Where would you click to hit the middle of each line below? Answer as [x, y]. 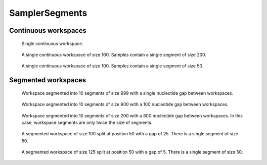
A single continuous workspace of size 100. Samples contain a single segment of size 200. [114, 55]
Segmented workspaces [48, 80]
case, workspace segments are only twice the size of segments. [87, 122]
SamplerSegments [48, 13]
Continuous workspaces [48, 30]
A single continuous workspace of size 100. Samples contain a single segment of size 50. [112, 66]
